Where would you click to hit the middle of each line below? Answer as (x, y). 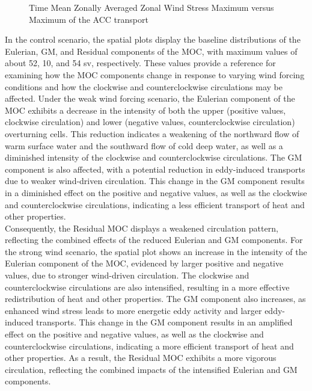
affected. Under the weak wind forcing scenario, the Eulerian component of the (150, 98)
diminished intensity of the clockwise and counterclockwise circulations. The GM (154, 157)
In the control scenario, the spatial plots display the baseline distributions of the (153, 39)
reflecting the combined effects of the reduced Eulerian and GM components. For (154, 240)
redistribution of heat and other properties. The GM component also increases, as (155, 299)
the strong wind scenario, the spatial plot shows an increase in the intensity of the (156, 251)
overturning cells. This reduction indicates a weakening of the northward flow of (152, 133)
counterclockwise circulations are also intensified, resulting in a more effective (147, 287)
